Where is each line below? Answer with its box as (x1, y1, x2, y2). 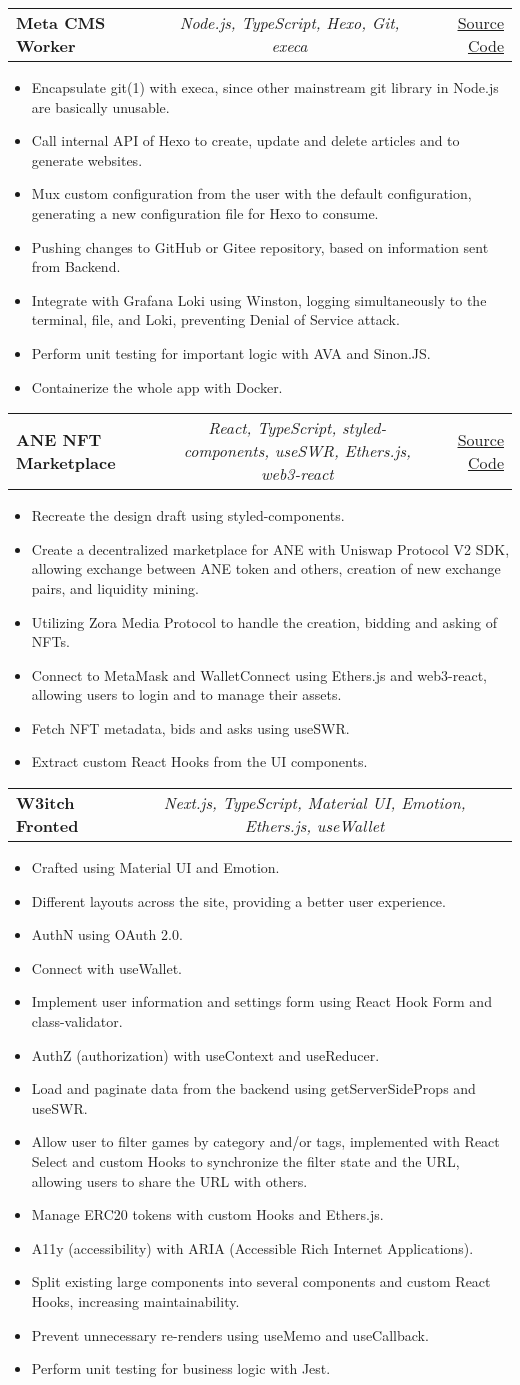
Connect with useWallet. (31, 957, 182, 978)
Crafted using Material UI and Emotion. (31, 857, 280, 878)
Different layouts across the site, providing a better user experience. (31, 890, 446, 911)
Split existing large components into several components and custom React (31, 1271, 491, 1292)
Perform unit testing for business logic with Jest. (31, 1358, 331, 1379)
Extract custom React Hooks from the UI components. (31, 751, 368, 772)
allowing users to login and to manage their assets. (31, 684, 342, 705)
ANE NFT (16, 427, 102, 451)
